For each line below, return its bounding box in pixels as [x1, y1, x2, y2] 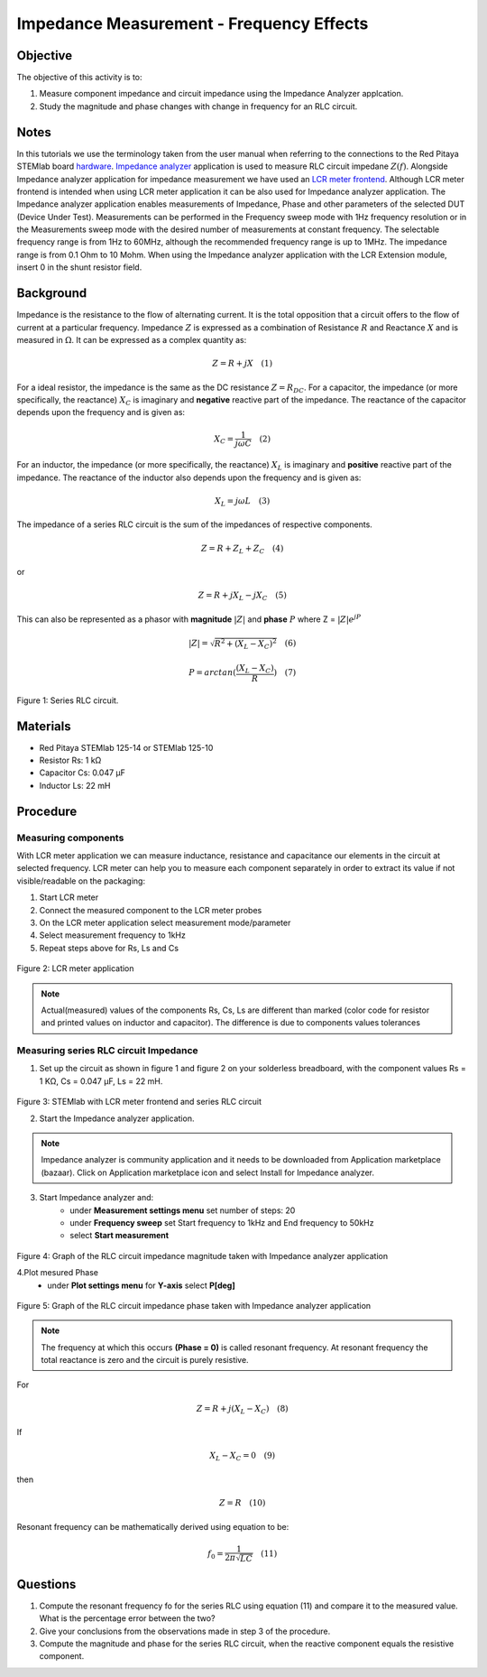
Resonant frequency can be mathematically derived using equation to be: [16, 1521, 289, 1532]
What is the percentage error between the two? [39, 1613, 216, 1624]
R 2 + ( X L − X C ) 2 [214, 637, 277, 651]
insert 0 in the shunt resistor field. [16, 262, 142, 273]
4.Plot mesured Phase [16, 1267, 99, 1278]
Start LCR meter [39, 892, 99, 903]
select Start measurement [69, 1230, 170, 1241]
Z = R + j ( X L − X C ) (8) [196, 1404, 289, 1416]
